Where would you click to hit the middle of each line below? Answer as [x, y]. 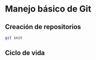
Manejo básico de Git [48, 9]
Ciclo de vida [25, 53]
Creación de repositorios [43, 27]
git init [14, 38]
